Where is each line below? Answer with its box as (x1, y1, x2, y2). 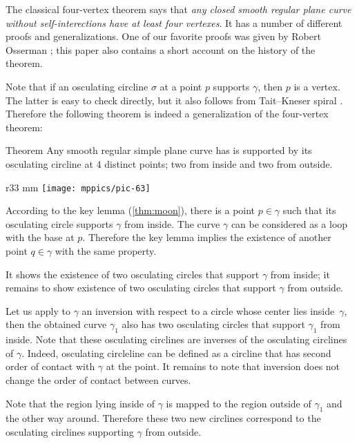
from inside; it (270, 267, 330, 281)
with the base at (6, 230, 75, 244)
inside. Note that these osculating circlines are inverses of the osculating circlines (6, 332, 347, 347)
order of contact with (6, 359, 95, 374)
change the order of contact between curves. (6, 372, 191, 387)
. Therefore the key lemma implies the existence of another (82, 230, 331, 244)
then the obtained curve (6, 317, 107, 331)
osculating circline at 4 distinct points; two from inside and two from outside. (6, 156, 333, 171)
